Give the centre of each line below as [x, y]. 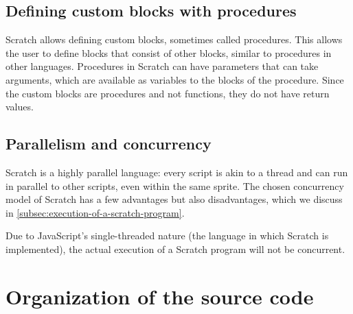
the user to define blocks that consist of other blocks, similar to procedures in [169, 52]
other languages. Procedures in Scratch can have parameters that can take [162, 66]
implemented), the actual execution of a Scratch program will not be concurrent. [175, 249]
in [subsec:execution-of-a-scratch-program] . [95, 212]
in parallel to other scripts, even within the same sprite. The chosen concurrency [175, 185]
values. [20, 107]
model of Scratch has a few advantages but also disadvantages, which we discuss [174, 199]
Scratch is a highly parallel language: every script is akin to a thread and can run [177, 172]
